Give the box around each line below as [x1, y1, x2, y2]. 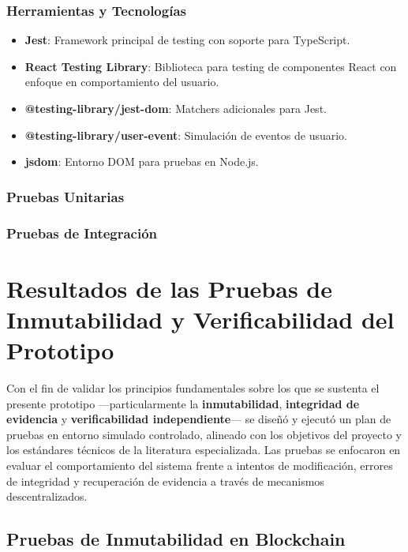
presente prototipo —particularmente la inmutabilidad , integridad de [6, 395, 360, 411]
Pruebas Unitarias [6, 186, 125, 206]
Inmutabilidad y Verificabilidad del [6, 302, 395, 335]
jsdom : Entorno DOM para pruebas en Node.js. [24, 153, 259, 170]
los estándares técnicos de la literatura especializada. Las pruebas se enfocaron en [6, 441, 401, 458]
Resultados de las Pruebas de [6, 272, 333, 304]
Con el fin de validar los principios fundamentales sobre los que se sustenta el [6, 379, 380, 396]
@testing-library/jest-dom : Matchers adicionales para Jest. [24, 100, 327, 116]
